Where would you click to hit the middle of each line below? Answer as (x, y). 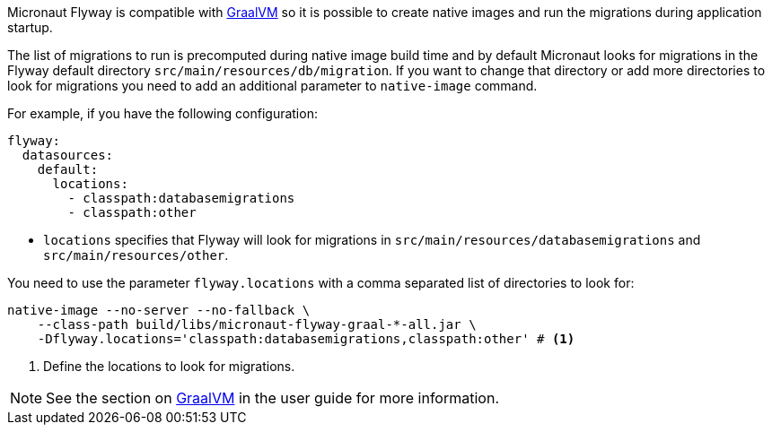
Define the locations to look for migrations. (169, 366)
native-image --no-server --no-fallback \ (159, 310)
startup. (30, 27)
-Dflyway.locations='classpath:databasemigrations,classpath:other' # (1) (306, 339)
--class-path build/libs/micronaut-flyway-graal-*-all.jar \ (257, 324)
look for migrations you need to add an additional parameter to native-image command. (272, 86)
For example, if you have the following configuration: (162, 113)
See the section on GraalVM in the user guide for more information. (272, 398)
